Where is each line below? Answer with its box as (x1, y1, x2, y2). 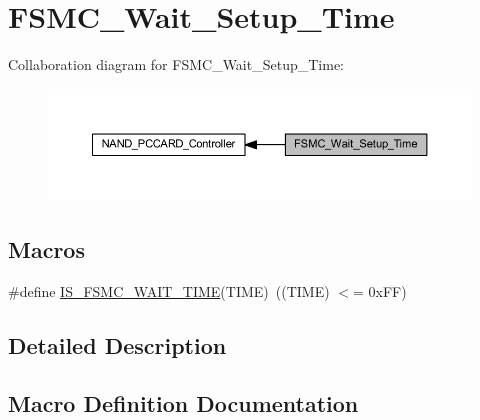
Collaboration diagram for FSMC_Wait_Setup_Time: (8, 54, 344, 75)
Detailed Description (8, 329, 227, 360)
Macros (8, 233, 85, 264)
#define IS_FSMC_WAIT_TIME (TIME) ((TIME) (8, 280, 330, 301)
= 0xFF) (352, 280, 407, 301)
